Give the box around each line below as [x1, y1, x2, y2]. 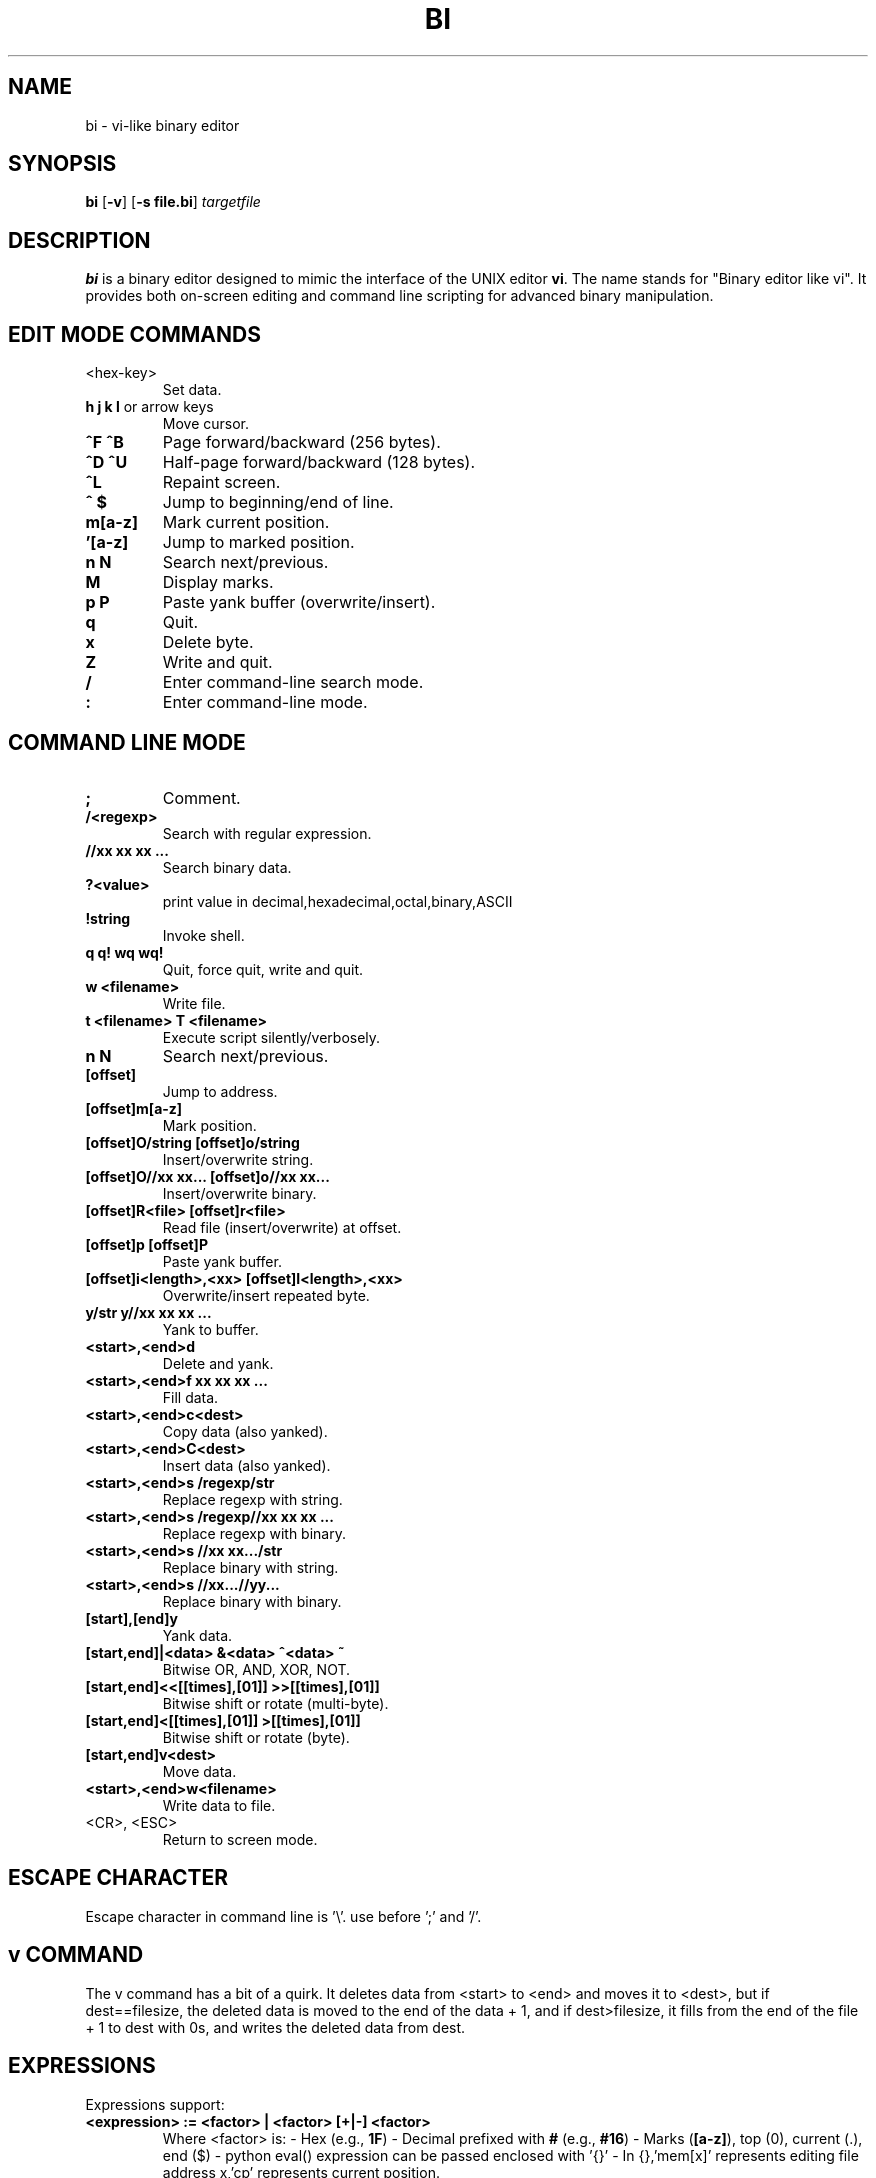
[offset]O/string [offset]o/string [85, 1133, 300, 1151]
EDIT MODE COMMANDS [8, 321, 261, 347]
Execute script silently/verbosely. [162, 1028, 381, 1046]
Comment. [162, 787, 241, 808]
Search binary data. [162, 858, 292, 876]
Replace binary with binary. [162, 1592, 342, 1610]
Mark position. [162, 1116, 257, 1134]
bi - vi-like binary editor [85, 116, 240, 134]
